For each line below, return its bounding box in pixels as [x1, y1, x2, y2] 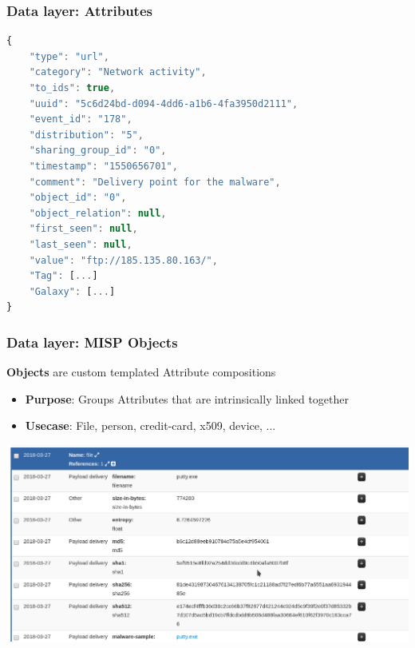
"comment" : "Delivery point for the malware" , [29, 176, 281, 188]
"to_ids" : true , [29, 82, 116, 93]
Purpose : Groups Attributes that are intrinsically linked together [25, 390, 350, 407]
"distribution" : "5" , [29, 129, 144, 141]
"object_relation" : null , [29, 207, 167, 219]
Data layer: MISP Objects [6, 332, 178, 352]
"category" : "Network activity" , [29, 66, 207, 78]
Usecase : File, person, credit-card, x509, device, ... [25, 417, 276, 434]
